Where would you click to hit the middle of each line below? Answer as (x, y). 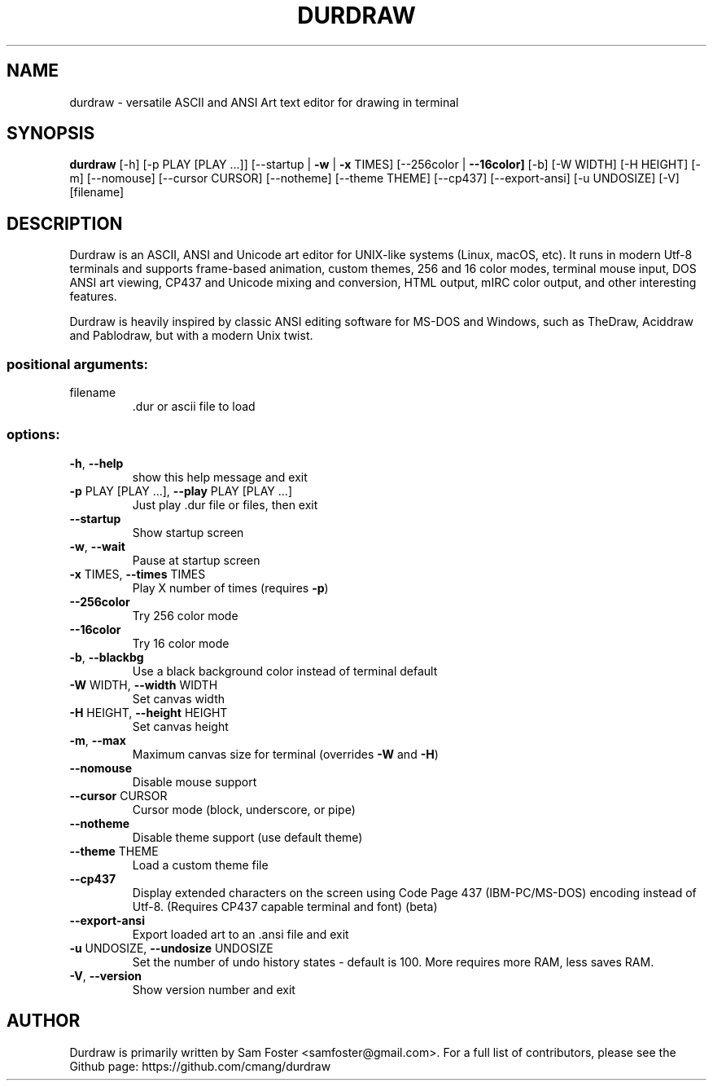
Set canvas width (178, 698)
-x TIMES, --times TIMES (138, 574)
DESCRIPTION (65, 223)
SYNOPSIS (51, 134)
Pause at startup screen (196, 560)
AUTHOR (44, 1021)
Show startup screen (188, 532)
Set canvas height (180, 726)
